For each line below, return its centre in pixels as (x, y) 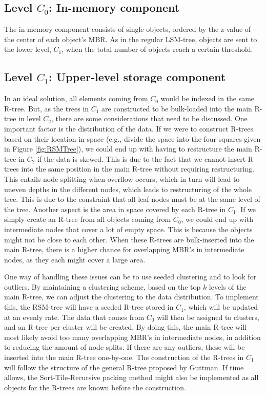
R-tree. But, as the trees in (47, 108)
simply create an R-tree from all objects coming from (88, 219)
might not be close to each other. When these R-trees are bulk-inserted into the (129, 239)
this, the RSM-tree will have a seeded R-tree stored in (89, 307)
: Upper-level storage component (137, 77)
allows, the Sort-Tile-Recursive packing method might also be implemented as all (131, 377)
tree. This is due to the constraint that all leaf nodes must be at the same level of (132, 199)
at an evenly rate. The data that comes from (74, 317)
